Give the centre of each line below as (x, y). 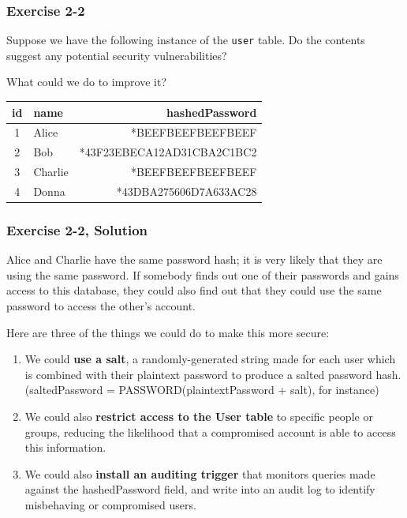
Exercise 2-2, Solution (77, 229)
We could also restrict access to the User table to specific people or (199, 416)
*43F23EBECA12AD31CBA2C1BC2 (168, 152)
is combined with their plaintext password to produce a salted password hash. (213, 374)
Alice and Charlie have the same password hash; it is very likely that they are (194, 259)
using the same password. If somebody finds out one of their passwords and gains (203, 274)
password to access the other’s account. (101, 306)
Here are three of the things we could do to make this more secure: (168, 332)
